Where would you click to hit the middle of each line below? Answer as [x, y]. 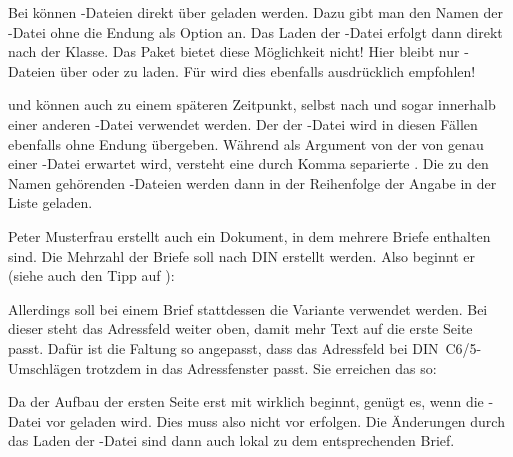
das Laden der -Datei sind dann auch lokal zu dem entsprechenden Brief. [231, 440]
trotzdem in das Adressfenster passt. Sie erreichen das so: [261, 367]
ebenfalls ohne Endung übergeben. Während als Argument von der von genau [246, 143]
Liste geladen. [50, 202]
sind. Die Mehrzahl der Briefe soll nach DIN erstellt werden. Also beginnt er [241, 255]
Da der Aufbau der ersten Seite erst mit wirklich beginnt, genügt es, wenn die [246, 401]
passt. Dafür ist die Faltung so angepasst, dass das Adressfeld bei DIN [223, 347]
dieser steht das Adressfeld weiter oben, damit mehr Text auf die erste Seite [240, 328]
